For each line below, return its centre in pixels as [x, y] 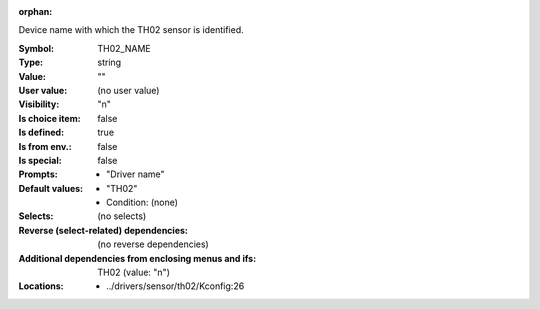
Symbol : [36, 48]
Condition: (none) [142, 202]
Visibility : [39, 104]
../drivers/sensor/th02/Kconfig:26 [175, 286]
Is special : [40, 160]
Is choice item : [49, 118]
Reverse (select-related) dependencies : [103, 230]
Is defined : [41, 132]
